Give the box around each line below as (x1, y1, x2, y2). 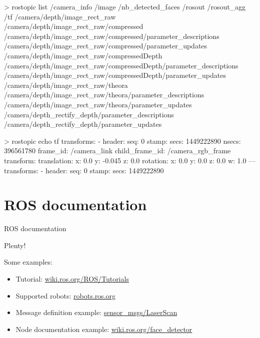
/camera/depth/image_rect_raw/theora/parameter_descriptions (4, 89, 204, 100)
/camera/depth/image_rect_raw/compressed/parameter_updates (4, 40, 207, 51)
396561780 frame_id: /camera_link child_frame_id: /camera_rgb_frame (4, 145, 231, 156)
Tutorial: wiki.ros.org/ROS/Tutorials (15, 274, 129, 284)
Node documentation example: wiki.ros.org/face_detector (15, 324, 192, 334)
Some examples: (4, 257, 52, 267)
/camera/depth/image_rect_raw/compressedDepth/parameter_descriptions (4, 60, 238, 70)
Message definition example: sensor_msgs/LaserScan (15, 307, 177, 318)
